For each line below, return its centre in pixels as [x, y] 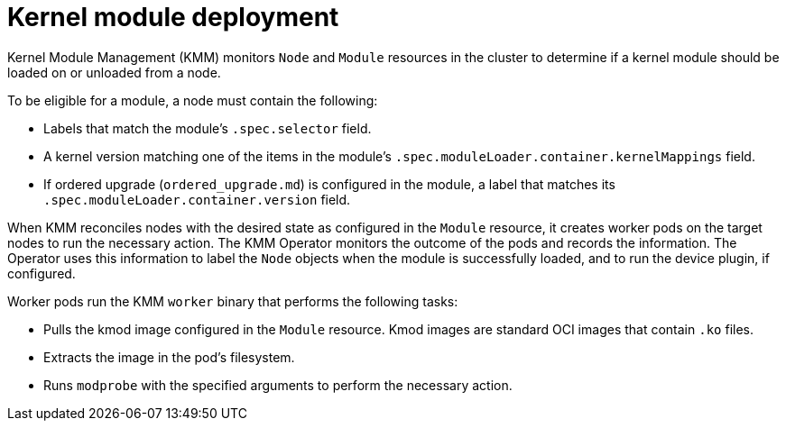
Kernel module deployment [173, 17]
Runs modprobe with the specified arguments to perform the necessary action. [278, 385]
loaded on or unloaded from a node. [114, 72]
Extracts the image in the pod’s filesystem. [169, 357]
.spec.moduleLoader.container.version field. [197, 199]
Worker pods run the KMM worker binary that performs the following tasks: [233, 301]
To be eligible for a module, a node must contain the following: [193, 100]
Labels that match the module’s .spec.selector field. [208, 128]
